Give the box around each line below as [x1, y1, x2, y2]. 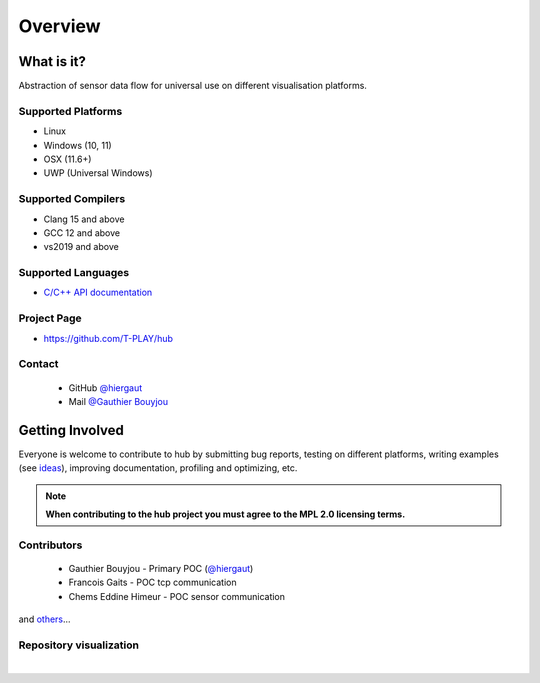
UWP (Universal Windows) [43, 167, 154, 179]
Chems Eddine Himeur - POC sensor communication [68, 590, 285, 602]
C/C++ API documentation [43, 286, 153, 299]
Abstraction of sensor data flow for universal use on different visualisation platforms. [18, 80, 367, 92]
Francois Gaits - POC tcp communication [68, 576, 237, 589]
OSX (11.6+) [43, 153, 92, 165]
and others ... [18, 613, 71, 625]
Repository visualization [18, 638, 140, 652]
